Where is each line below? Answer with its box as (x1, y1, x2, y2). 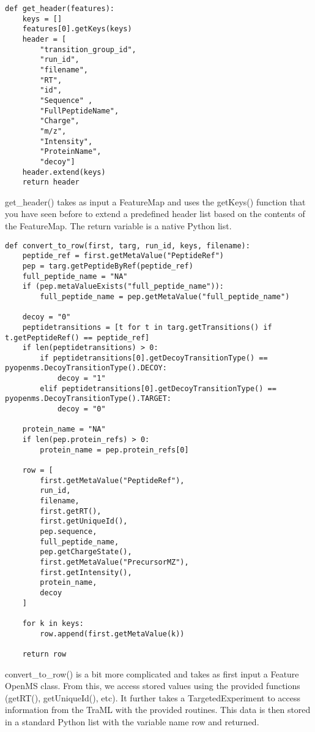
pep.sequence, (40, 527, 97, 536)
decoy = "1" (57, 374, 106, 383)
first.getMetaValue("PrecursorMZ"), (40, 557, 189, 566)
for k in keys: (22, 619, 84, 628)
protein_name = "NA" (22, 425, 106, 434)
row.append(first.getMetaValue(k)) (40, 629, 185, 638)
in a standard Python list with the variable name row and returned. (5, 715, 259, 728)
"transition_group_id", (40, 45, 136, 54)
